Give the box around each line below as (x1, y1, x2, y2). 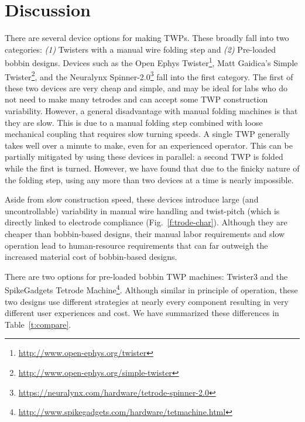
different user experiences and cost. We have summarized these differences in (5, 307, 279, 319)
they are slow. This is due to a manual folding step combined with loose (5, 116, 263, 128)
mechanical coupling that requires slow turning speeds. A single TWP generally (5, 128, 290, 140)
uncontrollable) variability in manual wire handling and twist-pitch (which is (5, 204, 280, 217)
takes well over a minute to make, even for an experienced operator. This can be (5, 139, 293, 151)
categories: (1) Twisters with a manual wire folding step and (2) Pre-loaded (5, 43, 276, 55)
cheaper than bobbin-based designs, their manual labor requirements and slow (5, 227, 285, 239)
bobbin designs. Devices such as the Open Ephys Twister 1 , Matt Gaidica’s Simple (5, 55, 298, 68)
